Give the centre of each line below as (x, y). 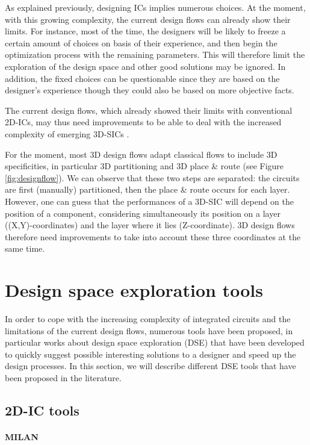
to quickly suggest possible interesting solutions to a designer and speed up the (150, 354)
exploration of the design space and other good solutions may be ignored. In (145, 66)
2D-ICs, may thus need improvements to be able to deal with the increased (143, 122)
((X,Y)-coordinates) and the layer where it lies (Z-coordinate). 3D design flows (150, 225)
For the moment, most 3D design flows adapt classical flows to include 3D (141, 154)
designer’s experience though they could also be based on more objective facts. (150, 90)
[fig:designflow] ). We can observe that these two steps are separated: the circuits (152, 177)
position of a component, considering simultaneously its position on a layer (143, 213)
